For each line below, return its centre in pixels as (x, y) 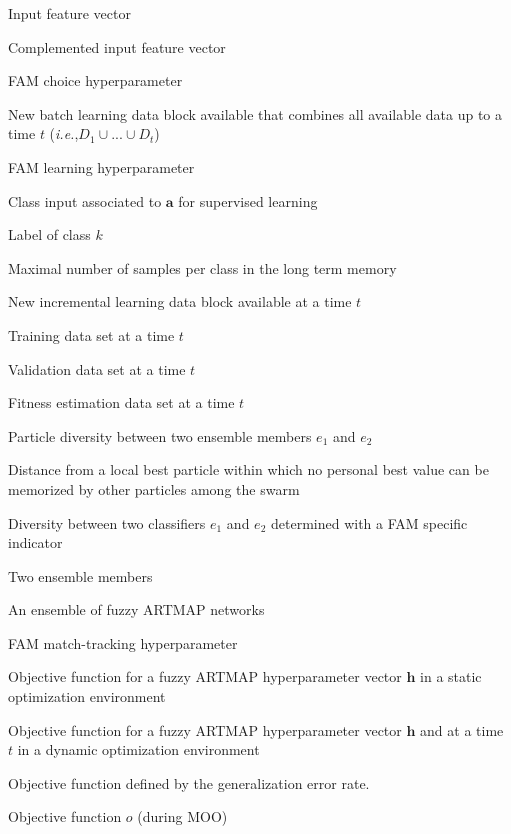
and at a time (462, 729)
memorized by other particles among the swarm (154, 488)
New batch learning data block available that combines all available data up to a (255, 113)
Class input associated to (85, 200)
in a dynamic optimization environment (138, 749)
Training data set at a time (91, 334)
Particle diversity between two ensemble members (160, 435)
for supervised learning (248, 200)
